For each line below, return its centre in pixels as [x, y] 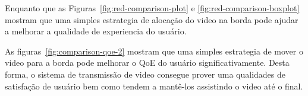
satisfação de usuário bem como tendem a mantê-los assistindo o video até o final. [154, 86]
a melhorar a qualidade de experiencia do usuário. [96, 31]
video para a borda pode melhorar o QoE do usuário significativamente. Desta [147, 63]
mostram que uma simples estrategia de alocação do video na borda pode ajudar [152, 19]
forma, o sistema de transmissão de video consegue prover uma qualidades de [145, 74]
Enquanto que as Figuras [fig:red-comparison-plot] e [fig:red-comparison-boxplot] [152, 8]
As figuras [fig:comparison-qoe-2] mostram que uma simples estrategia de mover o [154, 51]
